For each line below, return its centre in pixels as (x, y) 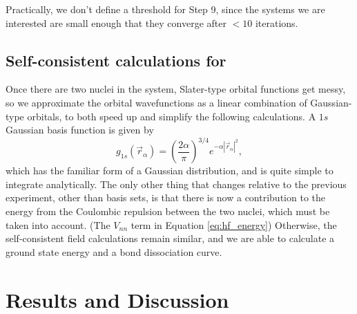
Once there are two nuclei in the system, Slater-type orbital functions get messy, (176, 89)
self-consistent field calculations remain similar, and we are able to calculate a (170, 238)
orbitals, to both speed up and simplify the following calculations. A (172, 116)
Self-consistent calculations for (116, 60)
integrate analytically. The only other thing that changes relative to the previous (176, 184)
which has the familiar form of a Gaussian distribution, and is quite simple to (170, 170)
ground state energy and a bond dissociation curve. (114, 251)
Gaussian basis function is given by (80, 130)
